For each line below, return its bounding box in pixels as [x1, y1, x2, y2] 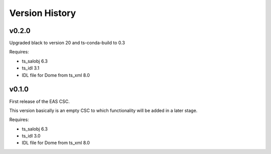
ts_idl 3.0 [22, 133, 41, 139]
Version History [9, 7, 76, 18]
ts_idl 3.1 [22, 65, 40, 71]
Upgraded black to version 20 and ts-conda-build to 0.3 [9, 40, 125, 46]
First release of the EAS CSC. [9, 98, 70, 104]
